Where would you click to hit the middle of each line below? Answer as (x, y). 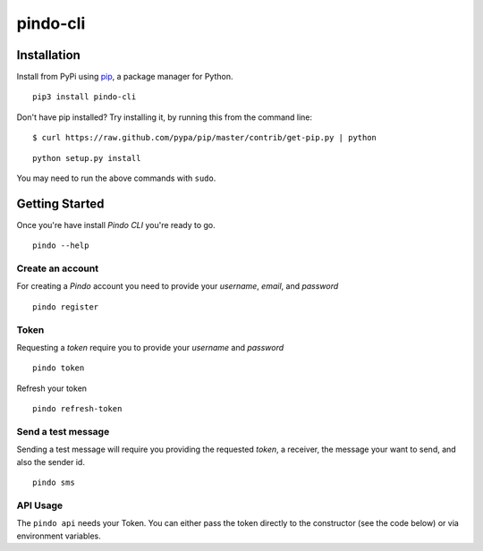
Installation (48, 55)
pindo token (59, 368)
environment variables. (59, 536)
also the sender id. (51, 462)
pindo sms (54, 483)
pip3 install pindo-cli (85, 97)
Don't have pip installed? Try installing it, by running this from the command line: (165, 117)
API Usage (39, 505)
